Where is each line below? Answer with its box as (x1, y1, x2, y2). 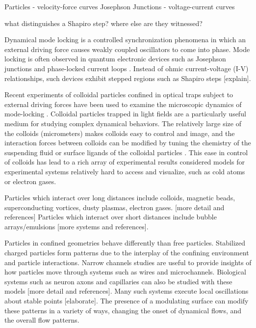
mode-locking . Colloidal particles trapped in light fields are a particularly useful (4, 109, 246, 119)
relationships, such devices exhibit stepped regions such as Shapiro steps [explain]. (4, 73, 251, 83)
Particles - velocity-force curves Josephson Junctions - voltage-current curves (4, 1, 235, 11)
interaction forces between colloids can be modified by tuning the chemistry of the (4, 137, 251, 148)
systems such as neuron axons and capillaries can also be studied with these (4, 276, 232, 286)
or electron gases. (4, 176, 56, 186)
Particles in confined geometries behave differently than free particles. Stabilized (4, 238, 246, 248)
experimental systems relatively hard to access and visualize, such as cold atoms (4, 166, 245, 176)
